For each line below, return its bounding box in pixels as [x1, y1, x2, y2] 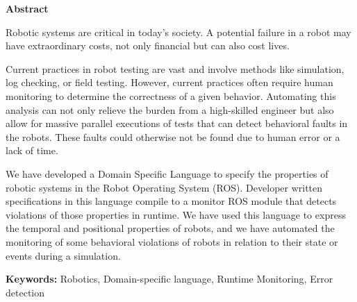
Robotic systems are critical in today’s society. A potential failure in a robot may [6, 24, 351, 39]
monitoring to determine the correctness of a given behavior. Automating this [6, 88, 336, 103]
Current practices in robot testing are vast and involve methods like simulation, [6, 61, 344, 76]
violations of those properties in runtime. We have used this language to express [6, 207, 346, 221]
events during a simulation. [6, 248, 121, 262]
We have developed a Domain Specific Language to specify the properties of [6, 166, 329, 181]
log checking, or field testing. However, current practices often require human [6, 75, 333, 90]
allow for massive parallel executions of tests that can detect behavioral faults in [6, 116, 348, 131]
